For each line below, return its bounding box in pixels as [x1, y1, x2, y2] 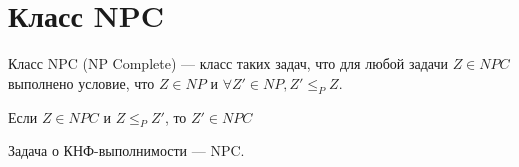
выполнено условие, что [8, 72, 155, 93]
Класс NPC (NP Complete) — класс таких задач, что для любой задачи [8, 53, 448, 74]
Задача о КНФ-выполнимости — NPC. [8, 140, 245, 161]
